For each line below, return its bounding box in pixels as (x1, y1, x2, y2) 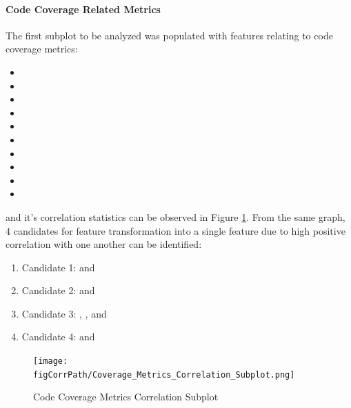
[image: (33, 356, 68, 367)
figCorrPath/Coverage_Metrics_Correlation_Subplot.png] (33, 369, 295, 380)
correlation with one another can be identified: (6, 237, 202, 251)
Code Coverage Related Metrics (6, 1, 161, 16)
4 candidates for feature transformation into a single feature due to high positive (6, 223, 345, 237)
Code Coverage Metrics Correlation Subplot (33, 389, 219, 404)
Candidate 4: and (21, 329, 95, 344)
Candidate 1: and (21, 260, 95, 274)
